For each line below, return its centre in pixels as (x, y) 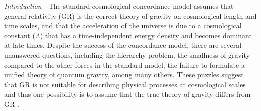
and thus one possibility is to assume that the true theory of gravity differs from (127, 94)
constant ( (20, 35)
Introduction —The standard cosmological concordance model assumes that (119, 6)
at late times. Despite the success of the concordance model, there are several (123, 45)
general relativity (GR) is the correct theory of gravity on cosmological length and (130, 16)
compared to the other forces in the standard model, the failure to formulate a (124, 65)
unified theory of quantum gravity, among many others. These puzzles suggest (124, 75)
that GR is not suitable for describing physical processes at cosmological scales (125, 84)
